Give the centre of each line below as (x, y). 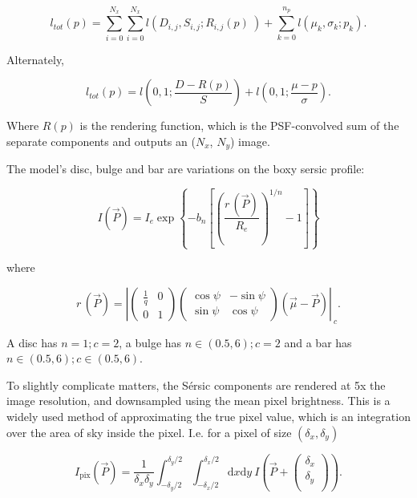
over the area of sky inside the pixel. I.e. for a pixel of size (149, 432)
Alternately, (36, 59)
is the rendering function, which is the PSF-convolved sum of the (239, 126)
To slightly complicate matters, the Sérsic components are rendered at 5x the (196, 385)
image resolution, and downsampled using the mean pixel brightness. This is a (198, 401)
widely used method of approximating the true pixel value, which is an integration (208, 416)
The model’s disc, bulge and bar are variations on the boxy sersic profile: (186, 169)
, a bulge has (150, 342)
